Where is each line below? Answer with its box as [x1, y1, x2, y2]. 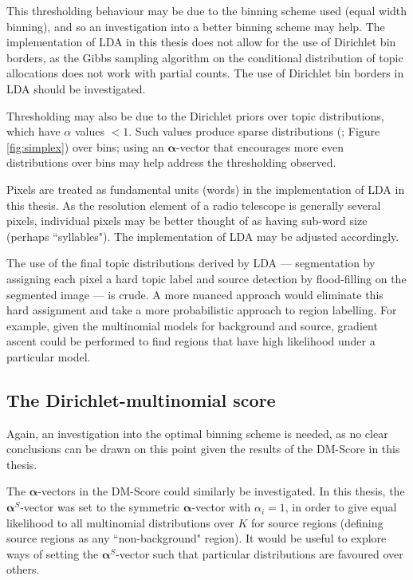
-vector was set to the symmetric [20, 499, 180, 515]
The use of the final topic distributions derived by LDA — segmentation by [6, 254, 376, 271]
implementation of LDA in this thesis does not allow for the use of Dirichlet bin [6, 34, 396, 50]
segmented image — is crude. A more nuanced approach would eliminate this [6, 286, 383, 302]
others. [6, 561, 40, 578]
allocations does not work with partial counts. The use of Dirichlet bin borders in [6, 65, 404, 81]
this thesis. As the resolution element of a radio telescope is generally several [6, 196, 381, 213]
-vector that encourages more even [175, 138, 344, 155]
